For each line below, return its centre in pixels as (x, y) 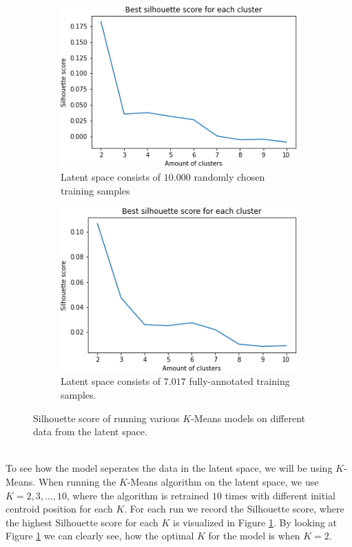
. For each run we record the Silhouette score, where (234, 509)
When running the (77, 481)
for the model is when (254, 536)
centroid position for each (59, 509)
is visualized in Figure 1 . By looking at (255, 522)
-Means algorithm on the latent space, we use (223, 481)
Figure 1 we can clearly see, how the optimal (100, 536)
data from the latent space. (90, 431)
